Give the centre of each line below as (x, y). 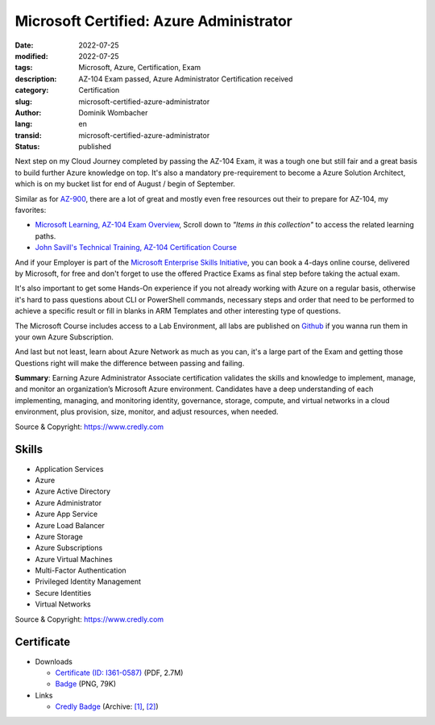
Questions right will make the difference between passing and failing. (130, 363)
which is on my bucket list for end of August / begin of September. (125, 184)
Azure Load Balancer (70, 525)
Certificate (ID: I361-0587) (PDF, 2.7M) (119, 673)
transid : (28, 135)
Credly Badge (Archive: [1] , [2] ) (107, 706)
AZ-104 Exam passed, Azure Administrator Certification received (186, 79)
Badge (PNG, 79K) (86, 684)
